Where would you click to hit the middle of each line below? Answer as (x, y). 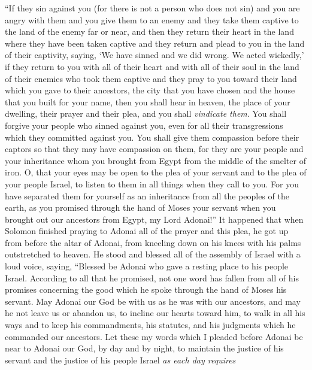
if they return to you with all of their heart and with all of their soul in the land (152, 66)
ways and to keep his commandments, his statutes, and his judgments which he (150, 325)
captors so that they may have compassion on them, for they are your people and (154, 149)
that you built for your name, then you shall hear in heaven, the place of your (148, 101)
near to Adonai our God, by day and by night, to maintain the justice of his (144, 348)
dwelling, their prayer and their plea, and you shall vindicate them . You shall (146, 113)
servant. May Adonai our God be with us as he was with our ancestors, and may (153, 301)
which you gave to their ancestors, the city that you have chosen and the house (150, 90)
